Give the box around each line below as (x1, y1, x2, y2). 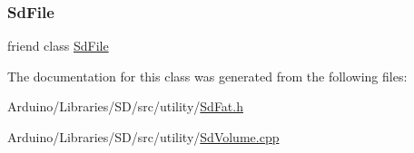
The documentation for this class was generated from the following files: (7, 66, 408, 85)
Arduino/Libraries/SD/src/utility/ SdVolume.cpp (7, 128, 280, 146)
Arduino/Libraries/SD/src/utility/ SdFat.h (7, 97, 243, 116)
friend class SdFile (7, 36, 109, 55)
